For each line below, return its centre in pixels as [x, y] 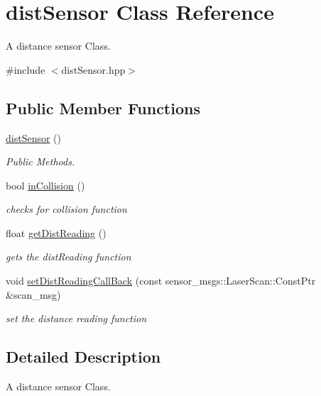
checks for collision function [66, 209]
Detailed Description [83, 357]
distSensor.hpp [93, 69]
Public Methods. [40, 161]
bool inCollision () [45, 185]
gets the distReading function [69, 257]
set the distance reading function [76, 318]
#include [26, 69]
